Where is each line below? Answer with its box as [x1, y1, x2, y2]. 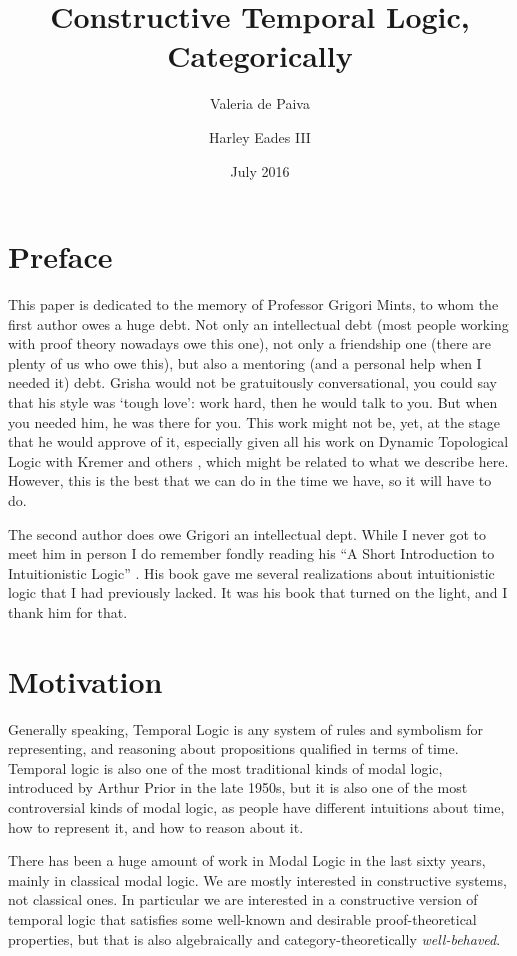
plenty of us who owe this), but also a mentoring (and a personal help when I [8, 352, 482, 373]
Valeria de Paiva [210, 93, 310, 114]
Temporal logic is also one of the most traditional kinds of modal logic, [8, 757, 443, 778]
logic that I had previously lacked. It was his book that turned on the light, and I [8, 582, 508, 603]
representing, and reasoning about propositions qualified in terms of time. [8, 738, 459, 759]
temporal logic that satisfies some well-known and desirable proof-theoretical [8, 909, 477, 929]
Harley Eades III [209, 126, 311, 147]
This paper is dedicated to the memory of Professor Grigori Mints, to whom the [8, 294, 499, 315]
